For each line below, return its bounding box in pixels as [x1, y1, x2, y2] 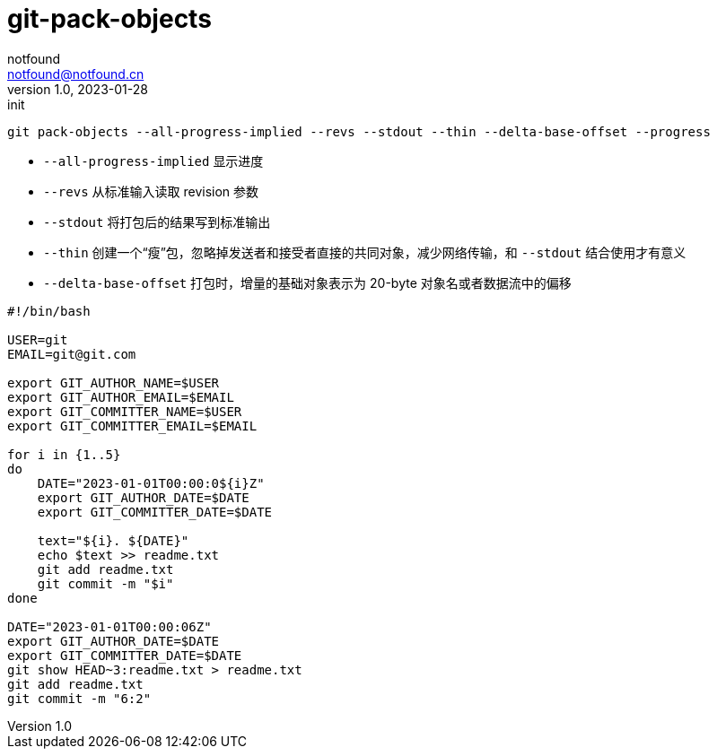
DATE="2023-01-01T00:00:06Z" [7, 619, 212, 634]
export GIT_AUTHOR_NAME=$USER [7, 375, 220, 390]
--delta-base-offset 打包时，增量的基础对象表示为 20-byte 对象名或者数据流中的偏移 [43, 274, 572, 291]
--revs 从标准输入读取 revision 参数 [43, 183, 259, 199]
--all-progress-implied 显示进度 [43, 152, 264, 169]
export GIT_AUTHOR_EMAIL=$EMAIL [7, 389, 234, 404]
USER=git [7, 332, 68, 347]
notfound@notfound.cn [7, 65, 144, 82]
